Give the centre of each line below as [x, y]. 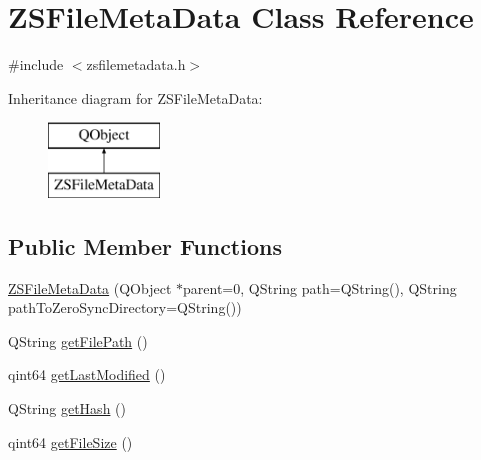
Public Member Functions [145, 245]
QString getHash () [67, 408]
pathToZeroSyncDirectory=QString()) [125, 307]
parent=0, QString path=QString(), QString [320, 287]
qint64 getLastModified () [87, 374]
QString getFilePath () [78, 340]
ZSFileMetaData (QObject [90, 287]
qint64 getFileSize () [70, 441]
